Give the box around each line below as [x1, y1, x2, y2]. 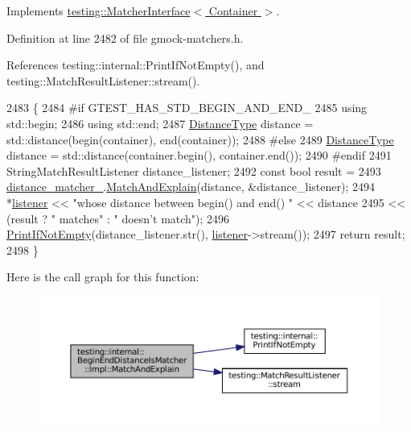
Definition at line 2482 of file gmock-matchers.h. [6, 29, 244, 46]
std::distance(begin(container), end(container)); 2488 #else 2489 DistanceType [6, 131, 394, 147]
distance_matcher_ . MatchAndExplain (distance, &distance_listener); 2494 [6, 178, 375, 195]
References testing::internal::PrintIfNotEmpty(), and [6, 56, 265, 73]
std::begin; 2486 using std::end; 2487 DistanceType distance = [6, 114, 314, 131]
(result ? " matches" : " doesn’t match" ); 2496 [6, 210, 230, 226]
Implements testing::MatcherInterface [6, 2, 191, 19]
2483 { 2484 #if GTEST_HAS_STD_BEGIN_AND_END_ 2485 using [6, 99, 368, 116]
